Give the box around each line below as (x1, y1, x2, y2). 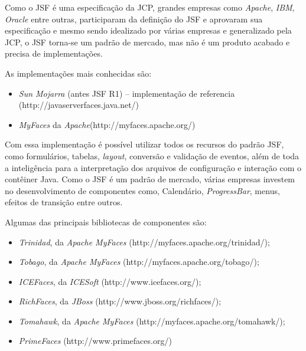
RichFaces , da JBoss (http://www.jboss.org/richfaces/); (18, 295, 222, 307)
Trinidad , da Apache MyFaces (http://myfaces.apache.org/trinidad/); (18, 235, 270, 248)
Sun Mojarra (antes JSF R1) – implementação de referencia (18, 87, 235, 99)
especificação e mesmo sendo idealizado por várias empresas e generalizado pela (5, 24, 292, 37)
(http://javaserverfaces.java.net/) (18, 99, 139, 111)
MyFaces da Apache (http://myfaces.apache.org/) (18, 118, 196, 130)
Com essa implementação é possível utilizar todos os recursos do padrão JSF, (5, 138, 284, 150)
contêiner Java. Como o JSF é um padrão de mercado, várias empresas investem (5, 173, 295, 185)
